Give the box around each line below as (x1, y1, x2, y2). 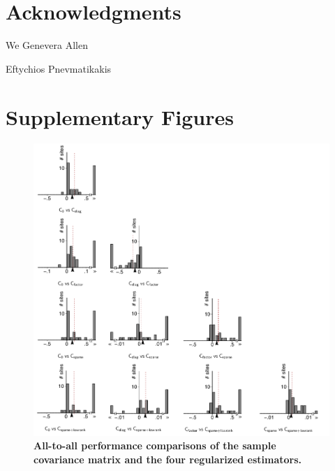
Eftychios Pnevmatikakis (6, 61, 112, 75)
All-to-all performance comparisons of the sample (33, 438, 276, 453)
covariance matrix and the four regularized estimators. (33, 451, 302, 466)
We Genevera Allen (6, 38, 88, 52)
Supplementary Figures (6, 102, 234, 131)
